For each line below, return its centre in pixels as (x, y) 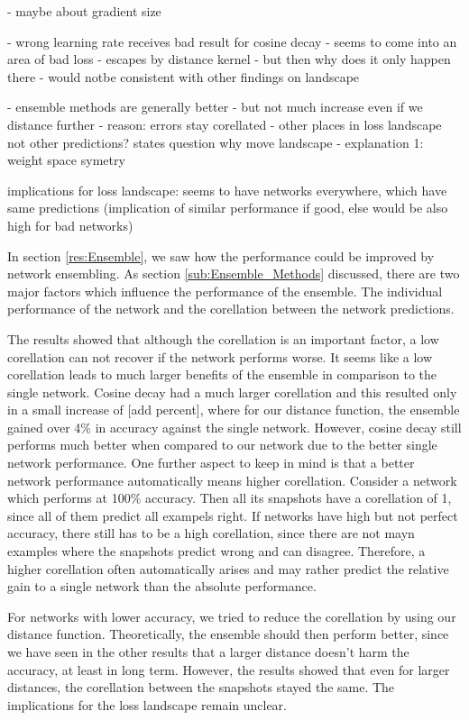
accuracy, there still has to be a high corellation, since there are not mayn (211, 533)
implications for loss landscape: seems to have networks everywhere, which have (227, 190)
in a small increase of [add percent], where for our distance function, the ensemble (234, 410)
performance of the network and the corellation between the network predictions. (231, 309)
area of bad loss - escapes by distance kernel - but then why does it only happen (229, 59)
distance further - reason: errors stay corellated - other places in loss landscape (225, 124)
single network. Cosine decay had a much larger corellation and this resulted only (232, 392)
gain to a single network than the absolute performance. (162, 586)
